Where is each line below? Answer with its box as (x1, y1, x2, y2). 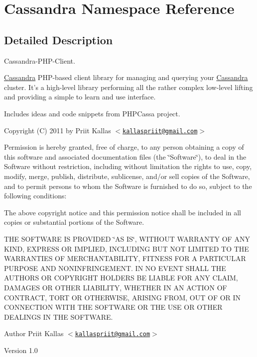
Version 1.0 (4, 345, 38, 355)
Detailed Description (4, 32, 113, 47)
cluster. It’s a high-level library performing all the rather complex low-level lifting (4, 82, 253, 92)
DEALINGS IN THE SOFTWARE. (4, 311, 113, 322)
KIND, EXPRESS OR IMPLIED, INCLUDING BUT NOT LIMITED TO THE (4, 243, 249, 254)
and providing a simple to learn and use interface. (4, 91, 156, 102)
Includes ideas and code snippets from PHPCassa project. (4, 108, 180, 118)
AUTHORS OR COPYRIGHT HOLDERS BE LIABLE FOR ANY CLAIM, (4, 272, 238, 283)
